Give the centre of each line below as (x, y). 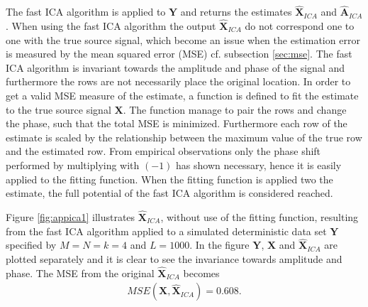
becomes (201, 273)
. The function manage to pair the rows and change (235, 109)
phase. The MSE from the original (80, 273)
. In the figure (219, 245)
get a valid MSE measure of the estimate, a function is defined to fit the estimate (182, 95)
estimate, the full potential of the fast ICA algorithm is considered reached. (169, 193)
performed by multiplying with (73, 165)
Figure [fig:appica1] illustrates (71, 216)
